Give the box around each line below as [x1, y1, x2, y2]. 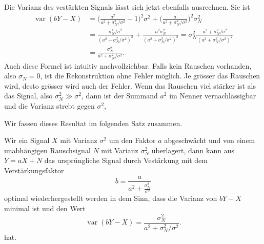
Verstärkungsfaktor [4, 165, 64, 175]
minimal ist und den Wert [4, 203, 86, 214]
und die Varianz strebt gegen [4, 100, 95, 111]
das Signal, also [4, 90, 53, 101]
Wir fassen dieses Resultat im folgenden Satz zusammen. [4, 117, 182, 128]
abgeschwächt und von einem [164, 135, 255, 146]
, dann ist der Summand [82, 90, 158, 101]
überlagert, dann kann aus [151, 145, 234, 155]
